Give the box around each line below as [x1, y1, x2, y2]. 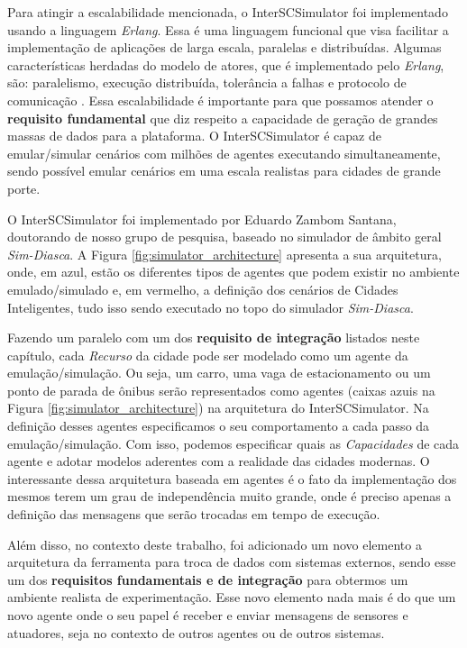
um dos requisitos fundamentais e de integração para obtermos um [7, 570, 408, 589]
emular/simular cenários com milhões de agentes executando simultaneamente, [7, 143, 441, 162]
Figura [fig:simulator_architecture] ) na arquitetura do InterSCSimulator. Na [7, 398, 429, 417]
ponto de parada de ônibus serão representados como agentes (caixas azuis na [7, 380, 435, 399]
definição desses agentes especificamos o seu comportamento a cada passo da [7, 416, 430, 435]
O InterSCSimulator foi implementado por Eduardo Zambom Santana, [7, 209, 397, 228]
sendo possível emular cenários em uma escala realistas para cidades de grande [7, 161, 441, 180]
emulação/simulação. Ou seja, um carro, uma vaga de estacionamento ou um [7, 363, 431, 382]
